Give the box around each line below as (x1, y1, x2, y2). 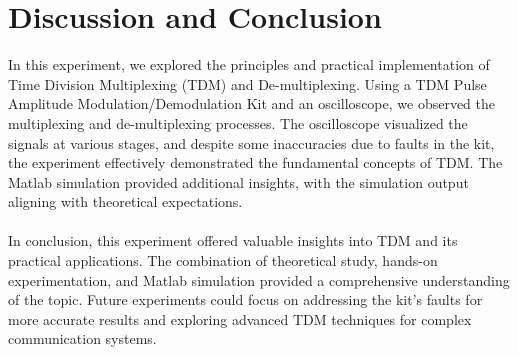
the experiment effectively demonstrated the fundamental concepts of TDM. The (8, 152, 503, 173)
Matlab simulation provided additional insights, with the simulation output (8, 171, 469, 192)
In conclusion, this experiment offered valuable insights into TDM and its (8, 230, 458, 251)
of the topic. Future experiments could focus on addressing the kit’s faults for (8, 289, 483, 310)
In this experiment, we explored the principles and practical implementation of (8, 54, 490, 75)
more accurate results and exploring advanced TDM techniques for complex (8, 308, 472, 329)
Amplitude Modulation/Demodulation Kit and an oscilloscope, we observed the (8, 93, 496, 114)
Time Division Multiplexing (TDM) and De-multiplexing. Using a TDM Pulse (8, 73, 487, 94)
